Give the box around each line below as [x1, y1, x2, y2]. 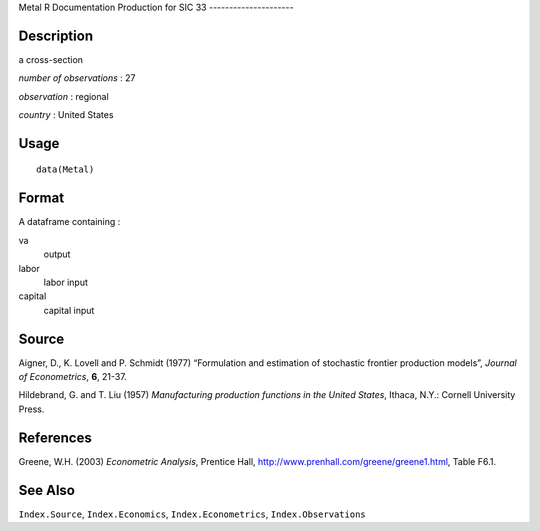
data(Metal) [36, 164, 95, 175]
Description [18, 27, 94, 44]
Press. [18, 403, 45, 415]
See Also [18, 481, 75, 499]
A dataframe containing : [18, 216, 121, 228]
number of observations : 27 [18, 72, 136, 84]
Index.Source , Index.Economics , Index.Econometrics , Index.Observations [18, 508, 366, 520]
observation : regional [18, 90, 109, 102]
